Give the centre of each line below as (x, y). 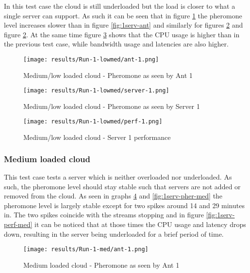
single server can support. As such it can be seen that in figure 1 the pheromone (123, 15)
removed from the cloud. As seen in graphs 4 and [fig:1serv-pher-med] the (113, 196)
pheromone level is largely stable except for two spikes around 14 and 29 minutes (124, 205)
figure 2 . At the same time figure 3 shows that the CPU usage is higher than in (122, 34)
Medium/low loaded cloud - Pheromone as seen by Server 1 (112, 106)
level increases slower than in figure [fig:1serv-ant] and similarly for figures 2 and (124, 25)
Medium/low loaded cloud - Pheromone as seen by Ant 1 (108, 75)
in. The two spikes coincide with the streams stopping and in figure (104, 215)
